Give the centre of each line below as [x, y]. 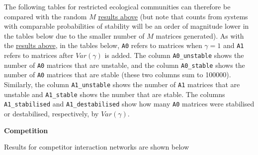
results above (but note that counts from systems [173, 16]
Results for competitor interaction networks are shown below [97, 147]
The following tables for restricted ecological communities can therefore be [117, 6]
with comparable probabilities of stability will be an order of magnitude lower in [127, 26]
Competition [26, 130]
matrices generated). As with [200, 35]
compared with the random [45, 16]
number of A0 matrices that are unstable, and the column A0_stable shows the [125, 65]
